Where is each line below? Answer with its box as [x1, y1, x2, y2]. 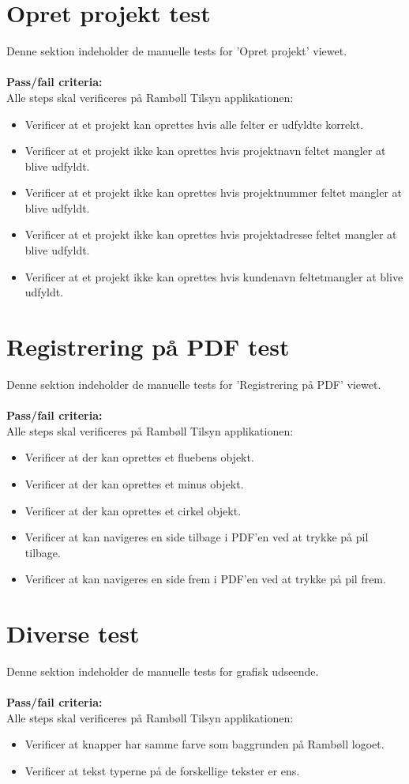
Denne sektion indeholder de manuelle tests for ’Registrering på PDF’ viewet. [6, 375, 381, 392]
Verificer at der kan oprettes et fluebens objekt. [24, 449, 254, 465]
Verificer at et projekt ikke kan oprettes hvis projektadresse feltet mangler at [24, 226, 397, 243]
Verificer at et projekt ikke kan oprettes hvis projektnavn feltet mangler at [24, 142, 386, 159]
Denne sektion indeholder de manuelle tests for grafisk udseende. [6, 663, 319, 680]
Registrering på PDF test [6, 330, 290, 363]
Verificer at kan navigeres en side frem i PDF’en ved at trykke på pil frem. [24, 571, 386, 587]
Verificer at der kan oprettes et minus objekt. [24, 475, 244, 492]
